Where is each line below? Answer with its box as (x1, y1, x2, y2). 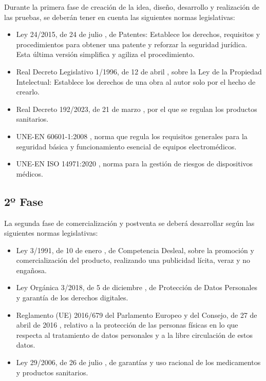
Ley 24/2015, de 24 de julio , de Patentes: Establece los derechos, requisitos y (16, 29, 260, 40)
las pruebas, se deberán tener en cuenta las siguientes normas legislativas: (4, 11, 235, 22)
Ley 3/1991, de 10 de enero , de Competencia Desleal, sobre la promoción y (16, 244, 254, 255)
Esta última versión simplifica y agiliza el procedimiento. (16, 49, 195, 60)
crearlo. (16, 86, 40, 97)
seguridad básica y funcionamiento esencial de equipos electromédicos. (16, 141, 237, 151)
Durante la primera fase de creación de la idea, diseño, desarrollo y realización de (4, 2, 259, 12)
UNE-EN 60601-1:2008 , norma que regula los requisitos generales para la (16, 130, 248, 141)
